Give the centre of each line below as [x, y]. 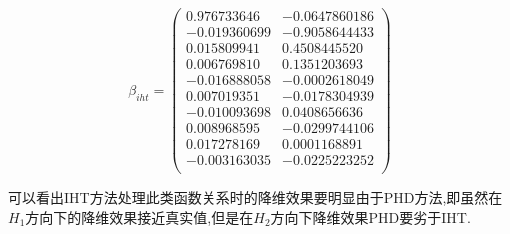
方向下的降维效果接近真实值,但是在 [139, 217]
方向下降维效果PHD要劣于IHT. [370, 217]
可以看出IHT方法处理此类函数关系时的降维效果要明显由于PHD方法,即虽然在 [255, 197]
